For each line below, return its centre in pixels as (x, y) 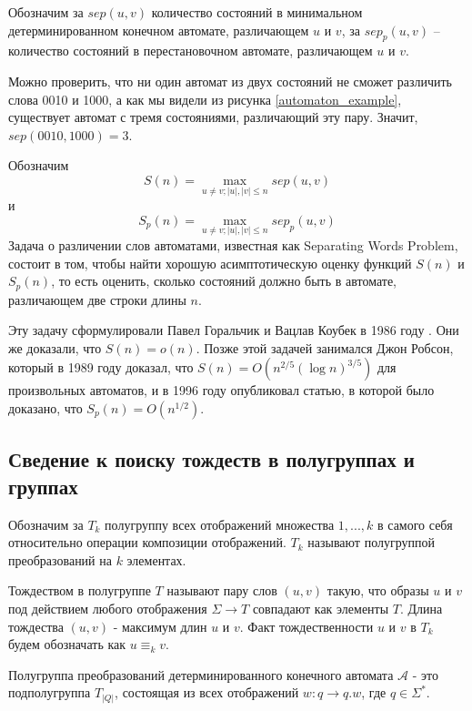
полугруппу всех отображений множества (220, 524)
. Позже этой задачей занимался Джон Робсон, (325, 347)
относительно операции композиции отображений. (147, 542)
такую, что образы (378, 590)
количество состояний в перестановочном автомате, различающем (191, 51)
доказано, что (45, 408)
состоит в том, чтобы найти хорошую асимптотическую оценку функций (210, 263)
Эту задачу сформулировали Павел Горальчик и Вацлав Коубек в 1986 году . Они (234, 330)
